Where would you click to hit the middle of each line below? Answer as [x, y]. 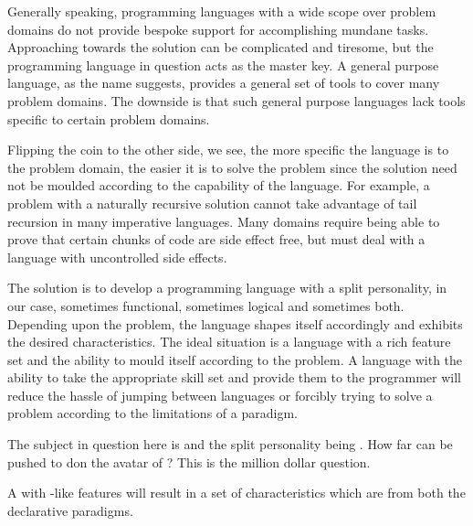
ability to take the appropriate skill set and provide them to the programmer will [235, 377]
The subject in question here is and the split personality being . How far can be [230, 444]
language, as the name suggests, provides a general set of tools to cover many [224, 83]
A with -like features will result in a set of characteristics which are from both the [236, 493]
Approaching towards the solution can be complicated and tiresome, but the [221, 47]
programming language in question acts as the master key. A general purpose [223, 64]
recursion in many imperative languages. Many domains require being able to [224, 221]
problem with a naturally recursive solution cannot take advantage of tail [212, 203]
